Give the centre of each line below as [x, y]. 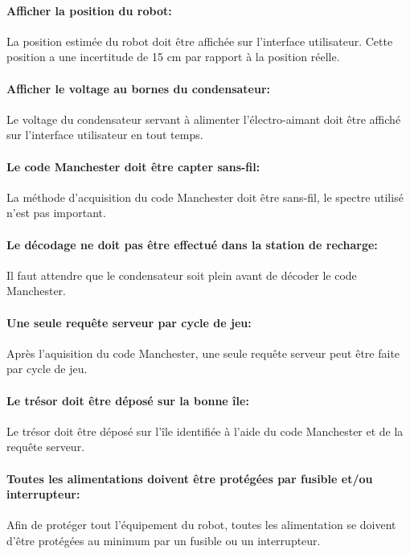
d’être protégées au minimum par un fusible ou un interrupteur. [164, 540]
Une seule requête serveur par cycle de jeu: [129, 322]
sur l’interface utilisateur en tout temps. [105, 135]
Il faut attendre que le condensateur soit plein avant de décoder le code [182, 275]
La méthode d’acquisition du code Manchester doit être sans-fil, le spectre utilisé [205, 197]
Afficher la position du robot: [89, 10]
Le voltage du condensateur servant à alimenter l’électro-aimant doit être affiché [204, 119]
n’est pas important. [56, 213]
